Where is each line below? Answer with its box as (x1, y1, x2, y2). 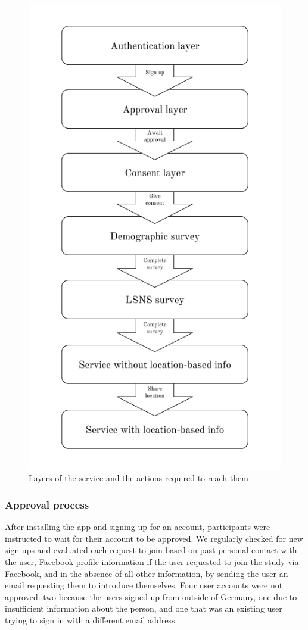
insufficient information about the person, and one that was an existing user (5, 602, 282, 615)
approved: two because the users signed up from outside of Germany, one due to (5, 590, 297, 603)
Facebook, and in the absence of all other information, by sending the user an (5, 567, 288, 579)
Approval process (5, 497, 89, 512)
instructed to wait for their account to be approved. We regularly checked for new (5, 532, 303, 544)
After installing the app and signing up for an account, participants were (5, 520, 270, 533)
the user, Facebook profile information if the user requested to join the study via (5, 556, 299, 567)
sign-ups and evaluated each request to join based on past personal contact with (5, 544, 297, 556)
